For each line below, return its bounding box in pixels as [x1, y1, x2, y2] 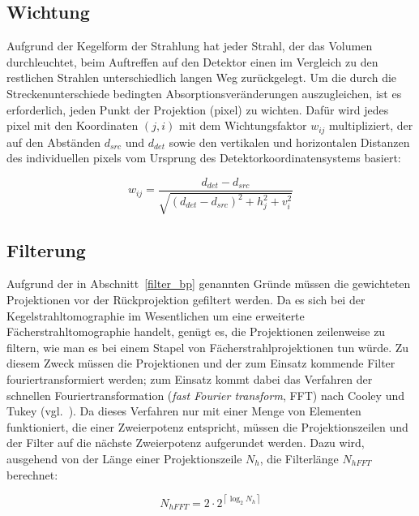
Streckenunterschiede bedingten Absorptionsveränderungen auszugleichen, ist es [6, 84, 402, 101]
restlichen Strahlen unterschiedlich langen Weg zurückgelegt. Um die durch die [6, 69, 397, 86]
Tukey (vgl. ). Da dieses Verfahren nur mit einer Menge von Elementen [6, 402, 361, 419]
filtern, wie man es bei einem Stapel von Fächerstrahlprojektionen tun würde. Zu [6, 338, 409, 355]
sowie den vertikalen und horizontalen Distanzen [169, 133, 410, 150]
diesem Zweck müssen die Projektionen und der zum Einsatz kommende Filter [6, 355, 395, 372]
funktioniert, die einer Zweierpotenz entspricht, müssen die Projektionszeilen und [6, 418, 408, 435]
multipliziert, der [329, 117, 413, 134]
